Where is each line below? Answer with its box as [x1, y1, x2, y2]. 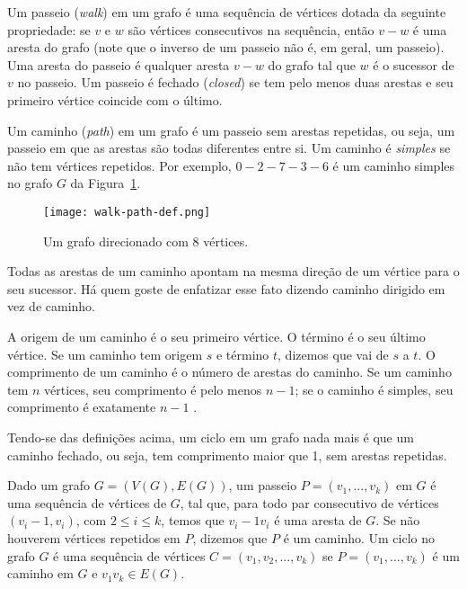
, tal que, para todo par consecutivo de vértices [180, 493, 439, 512]
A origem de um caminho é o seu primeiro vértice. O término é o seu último [7, 326, 426, 345]
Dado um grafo [7, 476, 91, 495]
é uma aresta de [274, 511, 362, 530]
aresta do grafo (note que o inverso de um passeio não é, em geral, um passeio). [7, 38, 445, 57]
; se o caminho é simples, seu [295, 379, 454, 398]
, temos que [161, 511, 225, 530]
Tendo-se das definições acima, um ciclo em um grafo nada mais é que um [7, 427, 414, 446]
